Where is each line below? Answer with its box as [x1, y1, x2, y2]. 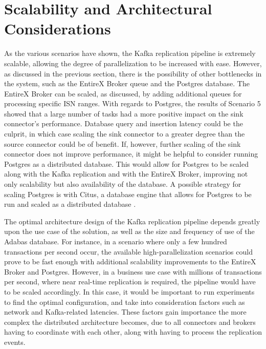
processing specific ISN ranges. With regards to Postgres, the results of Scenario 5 [4, 98, 261, 109]
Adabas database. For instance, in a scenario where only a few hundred [4, 236, 227, 246]
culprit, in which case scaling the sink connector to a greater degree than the [4, 128, 245, 139]
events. [4, 336, 26, 347]
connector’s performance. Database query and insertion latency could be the [4, 118, 243, 129]
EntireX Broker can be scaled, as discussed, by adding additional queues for [4, 88, 242, 99]
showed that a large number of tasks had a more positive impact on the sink [4, 108, 243, 119]
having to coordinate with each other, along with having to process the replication [4, 326, 262, 337]
